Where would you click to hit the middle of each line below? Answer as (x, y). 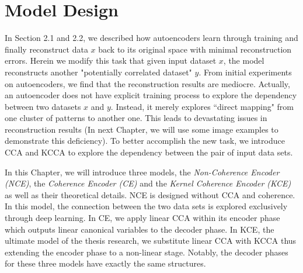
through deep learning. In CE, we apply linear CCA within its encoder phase (142, 218)
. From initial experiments (245, 72)
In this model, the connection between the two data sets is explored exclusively (146, 206)
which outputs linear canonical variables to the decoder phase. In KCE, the (140, 229)
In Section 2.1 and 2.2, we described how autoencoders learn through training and (151, 38)
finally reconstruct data (46, 49)
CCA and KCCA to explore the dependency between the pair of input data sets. (149, 152)
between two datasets (43, 106)
